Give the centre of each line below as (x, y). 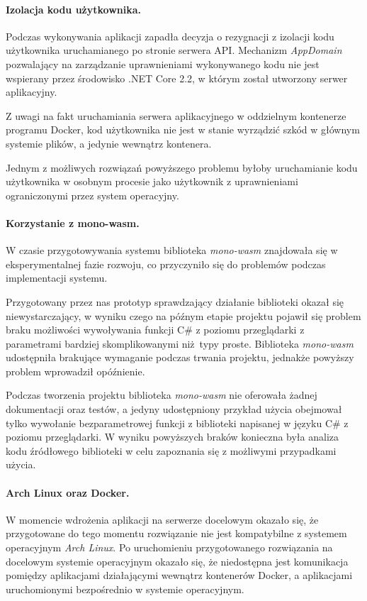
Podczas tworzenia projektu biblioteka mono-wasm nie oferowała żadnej (162, 395)
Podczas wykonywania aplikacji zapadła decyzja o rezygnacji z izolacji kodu (170, 36)
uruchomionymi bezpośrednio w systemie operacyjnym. (125, 589)
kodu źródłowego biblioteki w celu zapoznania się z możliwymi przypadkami (171, 450)
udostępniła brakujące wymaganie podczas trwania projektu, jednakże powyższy (180, 357)
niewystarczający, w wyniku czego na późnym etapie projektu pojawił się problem (183, 315)
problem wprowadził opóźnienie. (75, 371)
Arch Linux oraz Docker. (68, 492)
